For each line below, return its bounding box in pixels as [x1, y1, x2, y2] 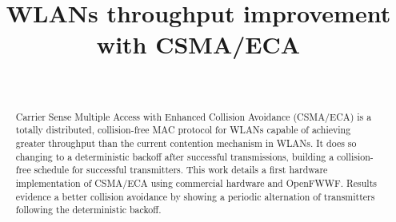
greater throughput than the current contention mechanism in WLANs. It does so [15, 137, 357, 150]
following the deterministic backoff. [15, 203, 162, 216]
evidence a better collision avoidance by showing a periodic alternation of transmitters [15, 189, 375, 203]
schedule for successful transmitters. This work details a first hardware [34, 163, 328, 176]
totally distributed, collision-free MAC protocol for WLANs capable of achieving [15, 123, 351, 137]
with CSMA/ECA [96, 28, 301, 61]
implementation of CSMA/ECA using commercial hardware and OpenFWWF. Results [15, 176, 377, 189]
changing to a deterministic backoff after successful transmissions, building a [15, 149, 334, 163]
